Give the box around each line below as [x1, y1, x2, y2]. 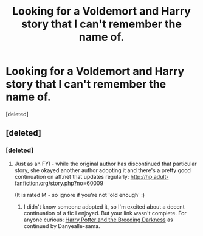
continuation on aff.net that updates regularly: [14, 173, 129, 180]
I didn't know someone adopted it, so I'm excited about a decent [23, 203, 185, 210]
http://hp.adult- [130, 173, 169, 180]
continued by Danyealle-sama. [23, 222, 101, 229]
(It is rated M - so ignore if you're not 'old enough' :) [14, 191, 145, 198]
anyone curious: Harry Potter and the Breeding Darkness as [23, 216, 174, 223]
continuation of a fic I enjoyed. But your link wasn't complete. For [23, 209, 187, 217]
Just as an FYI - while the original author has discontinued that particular [14, 160, 197, 167]
